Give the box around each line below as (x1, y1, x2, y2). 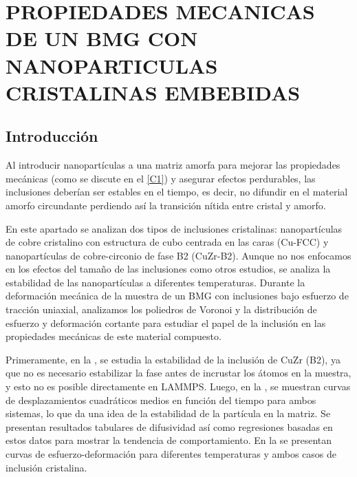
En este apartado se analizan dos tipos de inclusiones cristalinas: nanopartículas (6, 221, 343, 235)
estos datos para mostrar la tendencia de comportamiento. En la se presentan (6, 433, 332, 447)
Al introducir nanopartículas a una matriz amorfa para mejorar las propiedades (6, 158, 340, 172)
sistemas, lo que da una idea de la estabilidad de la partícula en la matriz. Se (6, 406, 331, 421)
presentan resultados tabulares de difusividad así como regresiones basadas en (6, 419, 333, 434)
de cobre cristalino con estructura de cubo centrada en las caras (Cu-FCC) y (6, 235, 329, 249)
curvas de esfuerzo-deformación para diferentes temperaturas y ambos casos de (6, 447, 337, 461)
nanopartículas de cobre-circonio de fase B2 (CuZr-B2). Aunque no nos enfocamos (6, 248, 351, 262)
